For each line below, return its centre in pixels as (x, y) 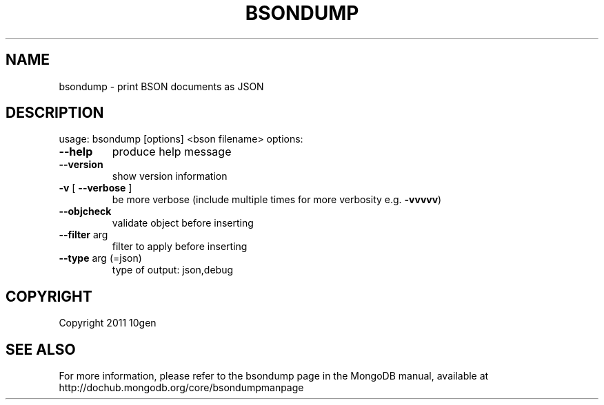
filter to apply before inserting (180, 247)
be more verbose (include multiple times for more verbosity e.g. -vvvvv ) (277, 200)
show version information (170, 176)
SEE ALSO (41, 349)
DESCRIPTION (55, 113)
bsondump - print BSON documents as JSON (161, 86)
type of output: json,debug (173, 270)
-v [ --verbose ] (95, 188)
